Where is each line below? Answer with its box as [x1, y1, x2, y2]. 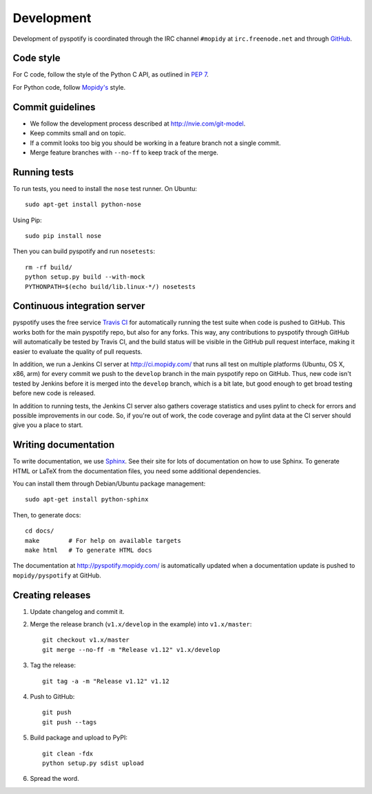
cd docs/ [25, 527, 54, 535]
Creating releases [12, 589, 91, 601]
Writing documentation [12, 439, 115, 451]
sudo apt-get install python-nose [25, 201, 141, 208]
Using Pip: [12, 216, 42, 224]
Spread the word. [30, 775, 79, 783]
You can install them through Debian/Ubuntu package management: [12, 479, 206, 488]
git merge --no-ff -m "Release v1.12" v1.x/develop [42, 646, 220, 653]
